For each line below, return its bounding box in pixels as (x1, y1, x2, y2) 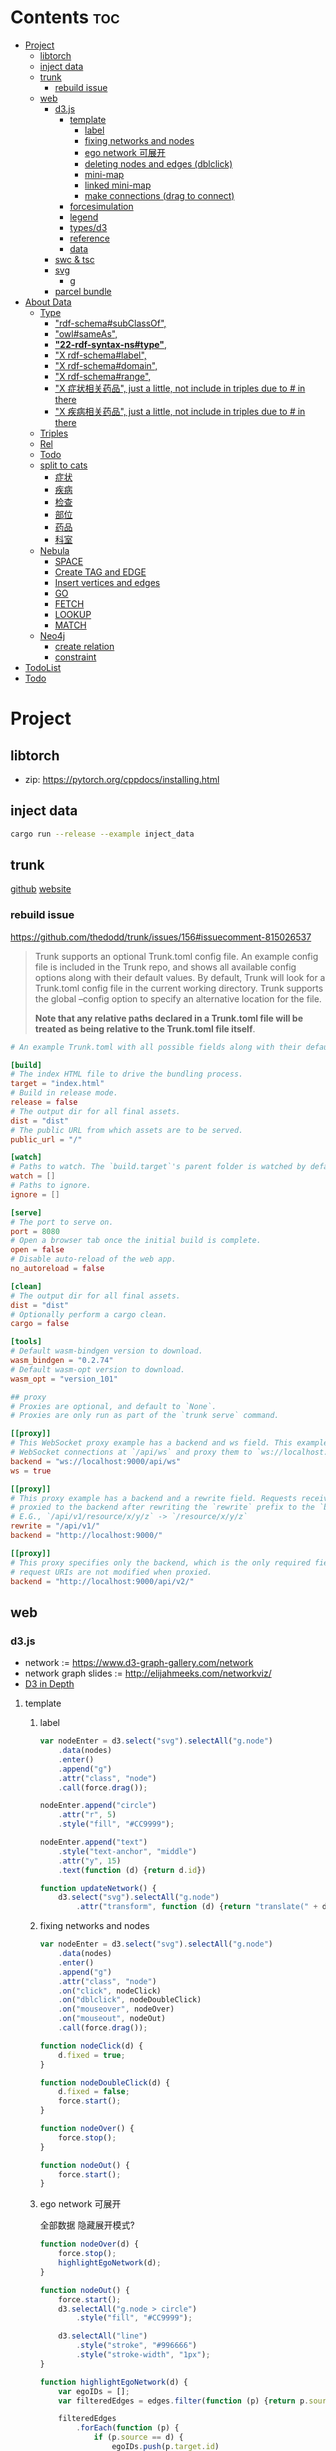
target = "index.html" (10, 1079, 105, 1089)
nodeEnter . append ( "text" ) (39, 1837, 148, 1848)
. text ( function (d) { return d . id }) (58, 1865, 207, 1875)
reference (69, 232, 110, 244)
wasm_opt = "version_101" (10, 1374, 118, 1384)
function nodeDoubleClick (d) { (39, 2077, 171, 2088)
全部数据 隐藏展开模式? (39, 2219, 135, 2231)
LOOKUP (54, 608, 92, 620)
